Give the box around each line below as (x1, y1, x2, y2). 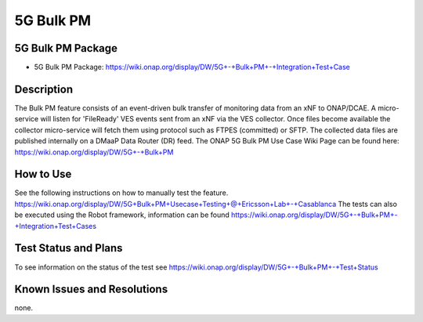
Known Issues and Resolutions (14, 283, 168, 296)
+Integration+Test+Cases (14, 221, 97, 230)
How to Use (14, 168, 72, 181)
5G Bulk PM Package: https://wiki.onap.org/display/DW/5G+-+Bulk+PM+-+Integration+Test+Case (34, 63, 350, 72)
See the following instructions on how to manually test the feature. (14, 188, 229, 197)
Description (14, 82, 74, 96)
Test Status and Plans (14, 241, 123, 255)
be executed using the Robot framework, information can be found (14, 210, 230, 219)
